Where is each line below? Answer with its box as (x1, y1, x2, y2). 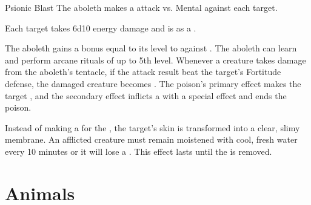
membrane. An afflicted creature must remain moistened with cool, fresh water (5, 133, 298, 146)
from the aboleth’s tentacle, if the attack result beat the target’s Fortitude (5, 65, 281, 78)
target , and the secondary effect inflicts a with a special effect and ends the (5, 89, 287, 102)
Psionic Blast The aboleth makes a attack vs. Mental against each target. (5, 1, 278, 13)
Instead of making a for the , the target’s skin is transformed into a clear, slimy (5, 121, 300, 134)
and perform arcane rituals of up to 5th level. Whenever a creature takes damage (5, 53, 306, 66)
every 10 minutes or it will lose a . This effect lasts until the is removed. (5, 145, 272, 157)
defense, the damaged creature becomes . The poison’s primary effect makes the (5, 77, 301, 89)
